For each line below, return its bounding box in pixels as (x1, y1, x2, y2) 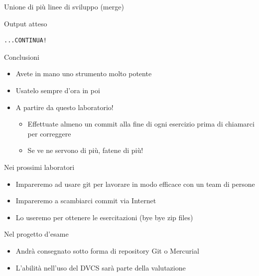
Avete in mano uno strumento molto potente (15, 68, 152, 79)
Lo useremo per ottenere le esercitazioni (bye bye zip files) (15, 212, 193, 222)
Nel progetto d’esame (4, 229, 69, 239)
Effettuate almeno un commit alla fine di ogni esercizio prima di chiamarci (27, 119, 255, 129)
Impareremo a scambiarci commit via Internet (15, 195, 156, 206)
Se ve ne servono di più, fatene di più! (27, 145, 143, 155)
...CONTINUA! (4, 37, 47, 44)
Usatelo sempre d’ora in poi (15, 85, 100, 95)
